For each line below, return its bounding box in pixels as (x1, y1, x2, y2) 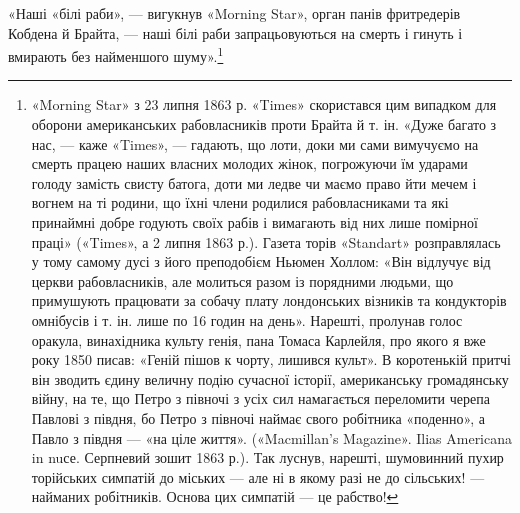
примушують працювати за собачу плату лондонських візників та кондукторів (31, 290, 507, 311)
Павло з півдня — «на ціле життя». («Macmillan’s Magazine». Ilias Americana (31, 427, 513, 448)
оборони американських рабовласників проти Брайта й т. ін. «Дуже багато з (31, 114, 497, 135)
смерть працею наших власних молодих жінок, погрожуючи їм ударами (31, 153, 468, 174)
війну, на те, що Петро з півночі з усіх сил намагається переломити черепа (31, 388, 490, 409)
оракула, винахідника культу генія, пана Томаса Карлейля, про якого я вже (31, 329, 486, 350)
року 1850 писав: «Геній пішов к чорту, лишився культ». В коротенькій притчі (31, 349, 511, 370)
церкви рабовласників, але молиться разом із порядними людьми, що (31, 270, 454, 291)
